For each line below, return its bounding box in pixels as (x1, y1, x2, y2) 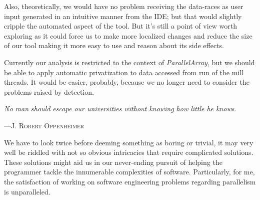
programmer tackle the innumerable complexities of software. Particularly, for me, (4, 166, 255, 177)
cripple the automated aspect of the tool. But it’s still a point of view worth (4, 21, 237, 31)
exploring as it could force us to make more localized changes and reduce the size (4, 30, 252, 41)
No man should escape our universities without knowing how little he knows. (4, 103, 236, 114)
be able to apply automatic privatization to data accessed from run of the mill (4, 67, 243, 77)
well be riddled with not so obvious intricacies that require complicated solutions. (4, 147, 253, 157)
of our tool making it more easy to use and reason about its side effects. (4, 40, 224, 51)
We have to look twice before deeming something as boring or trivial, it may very (4, 137, 253, 147)
